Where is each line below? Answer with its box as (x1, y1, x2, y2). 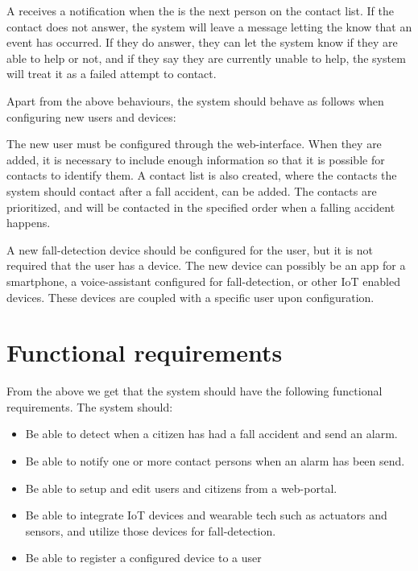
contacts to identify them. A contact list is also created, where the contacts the (6, 167, 397, 184)
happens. (6, 214, 51, 231)
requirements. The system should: (6, 398, 173, 415)
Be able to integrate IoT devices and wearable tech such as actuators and (25, 507, 387, 523)
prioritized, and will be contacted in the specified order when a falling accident (6, 198, 395, 215)
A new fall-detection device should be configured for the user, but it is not (6, 241, 373, 258)
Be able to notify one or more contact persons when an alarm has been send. (25, 453, 405, 469)
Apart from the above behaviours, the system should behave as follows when (6, 92, 384, 109)
